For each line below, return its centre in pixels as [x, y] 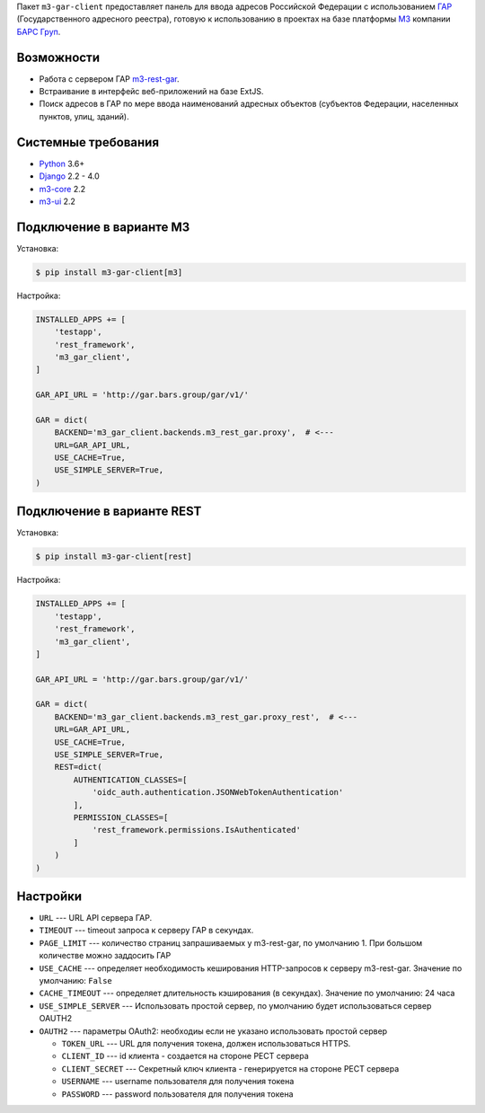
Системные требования [88, 142]
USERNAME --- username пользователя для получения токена [178, 1082]
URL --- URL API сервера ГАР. [96, 918]
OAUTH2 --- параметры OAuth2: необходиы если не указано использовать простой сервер [213, 1031]
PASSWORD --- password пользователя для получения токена [177, 1094]
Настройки [49, 896]
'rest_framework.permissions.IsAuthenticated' [196, 830]
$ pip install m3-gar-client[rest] [114, 556]
